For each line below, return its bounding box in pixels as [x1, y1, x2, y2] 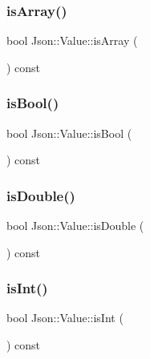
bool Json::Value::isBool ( [6, 124, 132, 141]
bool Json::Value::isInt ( [6, 309, 124, 326]
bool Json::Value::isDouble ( [6, 217, 144, 234]
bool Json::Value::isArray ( [6, 32, 138, 49]
